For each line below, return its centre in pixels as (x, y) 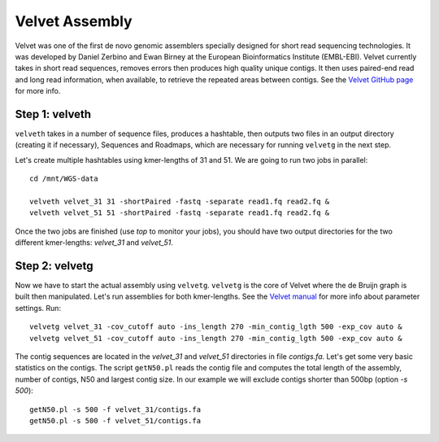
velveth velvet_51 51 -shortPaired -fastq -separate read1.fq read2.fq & (180, 213)
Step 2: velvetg (54, 266)
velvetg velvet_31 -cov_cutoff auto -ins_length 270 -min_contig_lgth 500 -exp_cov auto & (216, 327)
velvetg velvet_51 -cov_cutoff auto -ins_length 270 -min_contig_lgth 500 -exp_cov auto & (216, 338)
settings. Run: (38, 308)
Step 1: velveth (53, 114)
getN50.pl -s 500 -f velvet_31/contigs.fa (115, 409)
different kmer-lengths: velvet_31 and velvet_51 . (94, 243)
